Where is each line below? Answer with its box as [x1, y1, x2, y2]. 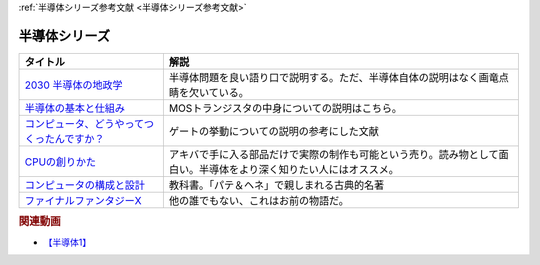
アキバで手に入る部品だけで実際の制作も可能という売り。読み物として [168, 147, 499, 161]
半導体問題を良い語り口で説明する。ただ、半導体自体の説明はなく [168, 70, 479, 84]
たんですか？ [44, 131, 105, 145]
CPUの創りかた [24, 155, 97, 169]
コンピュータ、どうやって [24, 116, 145, 130]
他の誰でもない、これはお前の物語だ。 [168, 193, 349, 207]
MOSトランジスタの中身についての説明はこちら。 [168, 101, 402, 115]
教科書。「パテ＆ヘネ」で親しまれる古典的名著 [168, 178, 385, 192]
